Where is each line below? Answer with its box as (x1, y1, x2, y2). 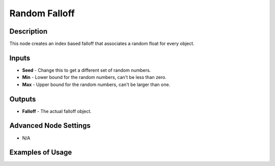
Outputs (9, 95, 36, 103)
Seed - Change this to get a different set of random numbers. (22, 67, 151, 73)
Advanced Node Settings (9, 121, 91, 130)
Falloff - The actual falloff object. (22, 108, 92, 114)
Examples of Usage (9, 148, 72, 157)
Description (9, 27, 48, 36)
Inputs (9, 53, 31, 62)
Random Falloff (9, 8, 75, 19)
